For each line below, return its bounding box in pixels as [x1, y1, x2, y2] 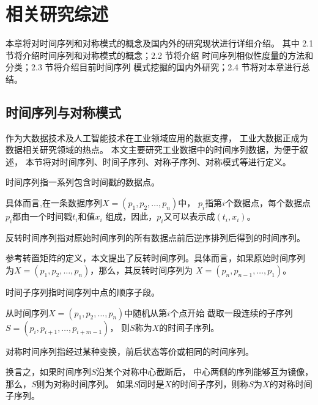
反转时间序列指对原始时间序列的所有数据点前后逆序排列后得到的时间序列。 [6, 231, 305, 243]
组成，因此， [105, 210, 157, 223]
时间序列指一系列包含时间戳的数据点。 [6, 176, 160, 188]
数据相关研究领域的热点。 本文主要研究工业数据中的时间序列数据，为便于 [6, 143, 300, 156]
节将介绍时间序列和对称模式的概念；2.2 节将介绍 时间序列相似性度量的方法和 [6, 48, 314, 61]
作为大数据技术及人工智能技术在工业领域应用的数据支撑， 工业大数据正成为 [6, 131, 308, 144]
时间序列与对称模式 [6, 102, 121, 121]
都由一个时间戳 [12, 210, 73, 223]
